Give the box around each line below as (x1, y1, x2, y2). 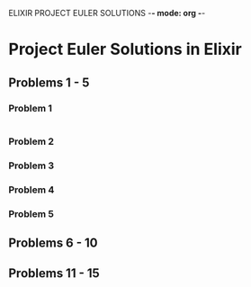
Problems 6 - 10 (8, 235, 98, 250)
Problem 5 (8, 207, 55, 220)
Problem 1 (8, 102, 53, 114)
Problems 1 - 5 (8, 75, 90, 90)
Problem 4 (8, 184, 55, 196)
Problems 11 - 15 (8, 265, 100, 282)
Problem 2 (8, 135, 55, 148)
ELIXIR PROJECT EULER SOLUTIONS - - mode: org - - (8, 8, 206, 18)
